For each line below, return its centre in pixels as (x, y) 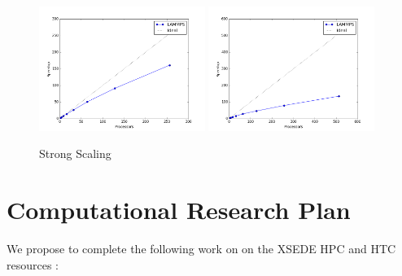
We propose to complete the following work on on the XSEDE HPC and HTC (201, 248)
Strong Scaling (75, 153)
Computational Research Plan (179, 209)
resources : (33, 264)
